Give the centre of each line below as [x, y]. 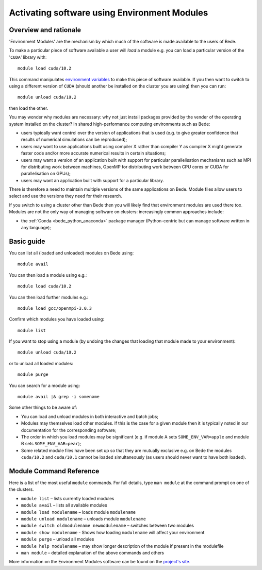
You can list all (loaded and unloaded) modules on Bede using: [71, 253]
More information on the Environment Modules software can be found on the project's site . [100, 562]
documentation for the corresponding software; [69, 430]
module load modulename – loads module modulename [78, 512]
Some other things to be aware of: [43, 407]
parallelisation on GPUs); [46, 174]
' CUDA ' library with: [28, 57]
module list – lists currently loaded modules [68, 498]
